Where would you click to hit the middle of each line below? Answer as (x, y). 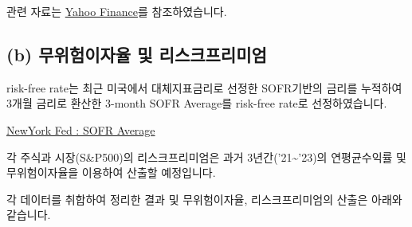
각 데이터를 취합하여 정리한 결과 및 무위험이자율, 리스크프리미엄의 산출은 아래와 (204, 199)
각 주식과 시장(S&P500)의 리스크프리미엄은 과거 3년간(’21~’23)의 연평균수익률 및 (206, 157)
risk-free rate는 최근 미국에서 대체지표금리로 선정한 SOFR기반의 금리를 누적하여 (204, 87)
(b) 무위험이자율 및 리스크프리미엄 (137, 54)
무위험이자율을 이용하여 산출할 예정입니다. (111, 172)
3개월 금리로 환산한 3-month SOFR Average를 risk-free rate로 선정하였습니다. (197, 103)
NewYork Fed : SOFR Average (81, 129)
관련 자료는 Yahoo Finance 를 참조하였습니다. (117, 11)
